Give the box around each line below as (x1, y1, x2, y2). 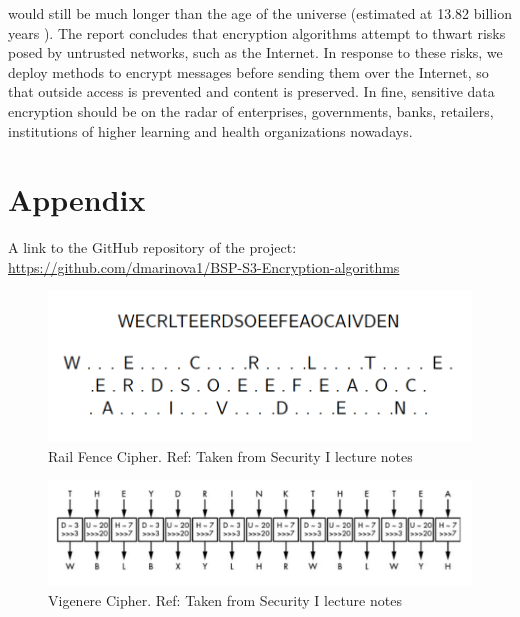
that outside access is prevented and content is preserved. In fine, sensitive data (8, 81, 495, 102)
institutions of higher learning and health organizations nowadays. (8, 120, 413, 141)
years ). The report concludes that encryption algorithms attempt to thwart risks (8, 22, 506, 43)
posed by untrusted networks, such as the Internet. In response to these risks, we (8, 42, 503, 63)
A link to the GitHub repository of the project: (8, 237, 297, 258)
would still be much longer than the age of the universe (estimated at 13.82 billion (8, 3, 512, 23)
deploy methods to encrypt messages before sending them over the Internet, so (8, 61, 489, 82)
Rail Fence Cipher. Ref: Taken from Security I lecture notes (48, 445, 413, 466)
